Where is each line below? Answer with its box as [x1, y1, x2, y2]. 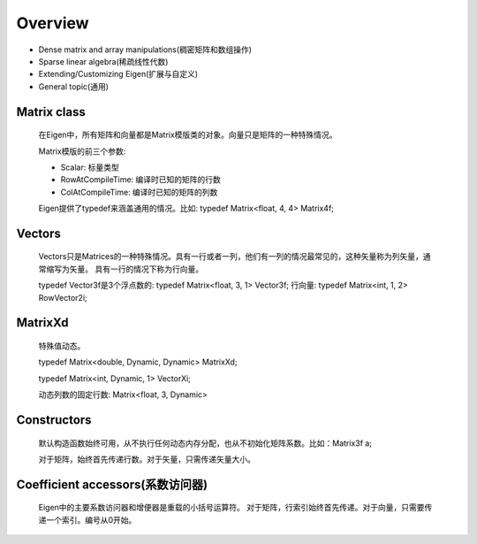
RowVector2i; [38, 292, 87, 303]
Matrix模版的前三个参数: [38, 146, 126, 157]
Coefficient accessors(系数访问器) [16, 477, 208, 492]
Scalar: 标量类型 [60, 162, 119, 172]
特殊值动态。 [38, 341, 86, 351]
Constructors [16, 412, 92, 428]
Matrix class [16, 104, 86, 119]
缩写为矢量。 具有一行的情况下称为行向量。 [45, 264, 203, 274]
